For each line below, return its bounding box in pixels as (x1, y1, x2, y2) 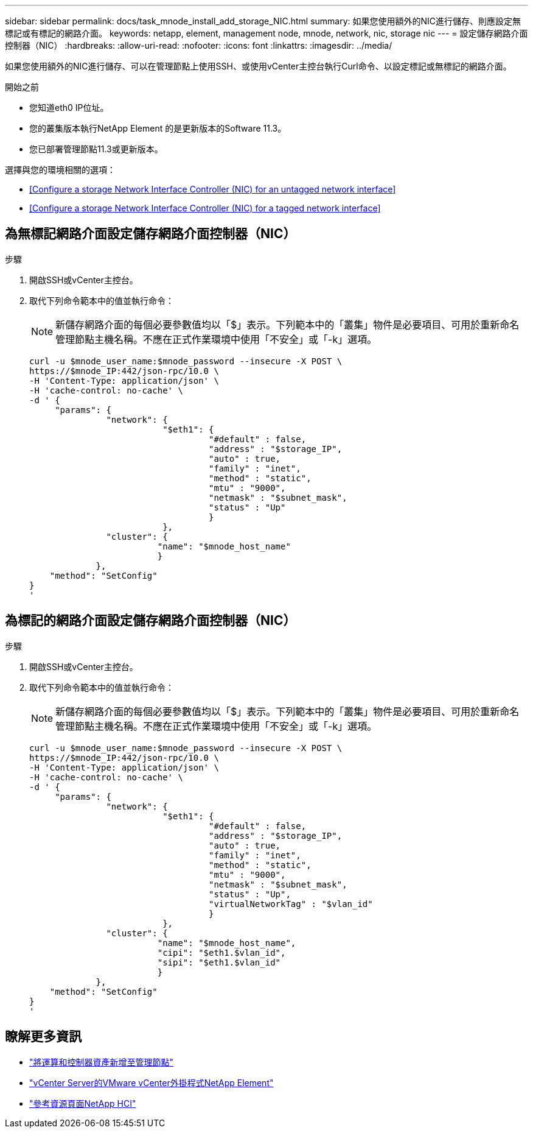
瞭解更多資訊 (5, 1029, 82, 1045)
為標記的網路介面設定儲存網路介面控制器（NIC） (5, 613, 296, 629)
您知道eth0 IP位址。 (29, 102, 109, 113)
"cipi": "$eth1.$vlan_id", (157, 947, 286, 958)
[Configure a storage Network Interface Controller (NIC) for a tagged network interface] (29, 203, 381, 213)
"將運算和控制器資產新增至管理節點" (29, 1056, 174, 1067)
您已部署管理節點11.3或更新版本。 (29, 144, 163, 154)
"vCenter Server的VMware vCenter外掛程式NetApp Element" (29, 1077, 274, 1088)
